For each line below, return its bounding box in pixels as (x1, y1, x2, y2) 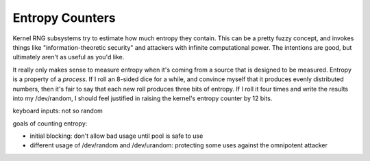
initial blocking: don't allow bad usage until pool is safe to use (29, 132, 203, 140)
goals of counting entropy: (12, 119, 88, 128)
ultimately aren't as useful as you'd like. (12, 53, 125, 61)
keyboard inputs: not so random (12, 106, 103, 115)
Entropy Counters (12, 10, 116, 25)
